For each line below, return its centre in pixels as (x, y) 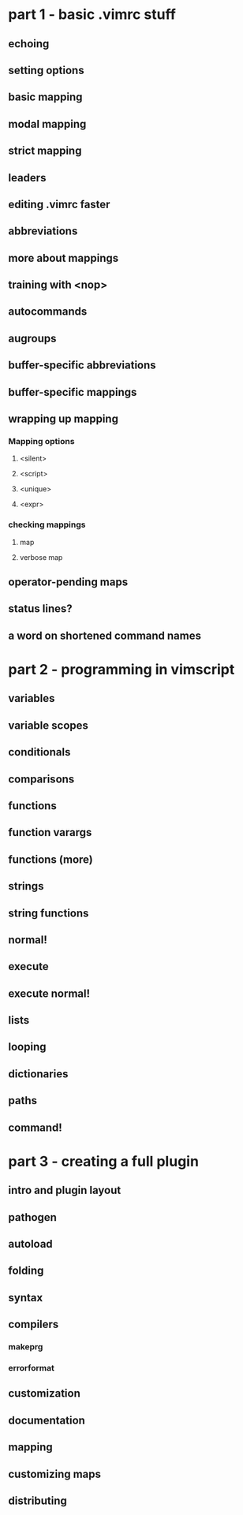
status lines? (40, 609)
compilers (34, 1325)
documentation (47, 1420)
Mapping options (41, 441)
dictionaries (38, 1074)
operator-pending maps (68, 582)
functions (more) (50, 859)
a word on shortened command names (105, 635)
